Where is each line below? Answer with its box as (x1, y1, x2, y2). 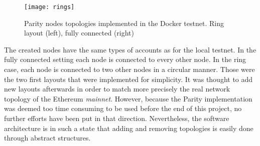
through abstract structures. (4, 132, 91, 143)
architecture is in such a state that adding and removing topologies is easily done (4, 122, 253, 133)
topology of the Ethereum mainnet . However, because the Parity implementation (4, 93, 252, 103)
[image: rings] (24, 3, 75, 10)
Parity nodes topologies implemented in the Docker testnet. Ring (24, 17, 224, 28)
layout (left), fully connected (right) (24, 27, 135, 38)
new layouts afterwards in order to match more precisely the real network (4, 83, 230, 94)
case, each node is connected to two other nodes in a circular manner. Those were (4, 64, 255, 74)
